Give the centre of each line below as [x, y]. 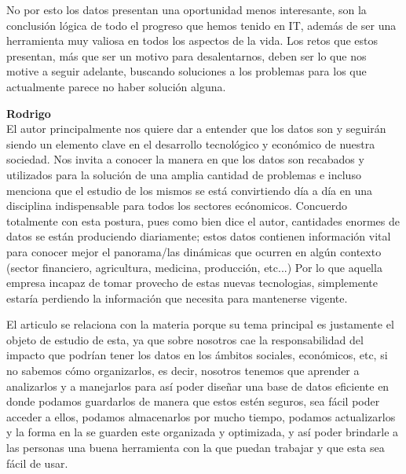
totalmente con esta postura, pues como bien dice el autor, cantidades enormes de [203, 220]
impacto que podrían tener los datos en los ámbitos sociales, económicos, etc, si [197, 355]
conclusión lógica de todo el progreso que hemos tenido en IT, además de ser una [201, 25]
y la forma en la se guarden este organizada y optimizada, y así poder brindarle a [203, 432]
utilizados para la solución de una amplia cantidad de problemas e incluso [184, 174]
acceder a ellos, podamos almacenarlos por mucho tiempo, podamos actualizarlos [201, 416]
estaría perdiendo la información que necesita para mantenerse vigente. [177, 298]
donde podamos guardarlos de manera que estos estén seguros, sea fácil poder [193, 401]
